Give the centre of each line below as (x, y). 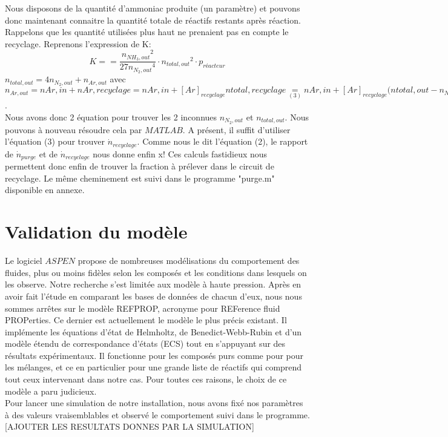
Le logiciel (24, 261)
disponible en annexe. (45, 190)
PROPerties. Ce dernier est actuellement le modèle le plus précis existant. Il (146, 320)
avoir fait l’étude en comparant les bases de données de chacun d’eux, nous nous (153, 296)
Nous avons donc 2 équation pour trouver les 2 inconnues (111, 117)
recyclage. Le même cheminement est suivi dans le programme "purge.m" (140, 178)
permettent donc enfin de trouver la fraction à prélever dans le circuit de (140, 166)
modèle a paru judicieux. (51, 391)
